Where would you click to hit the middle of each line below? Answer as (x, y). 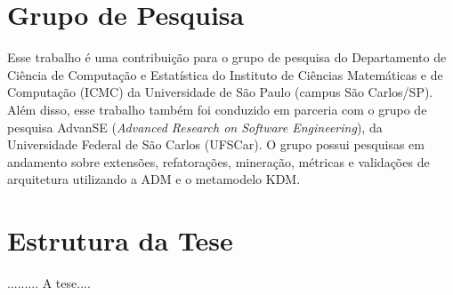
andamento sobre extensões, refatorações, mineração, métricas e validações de (218, 161)
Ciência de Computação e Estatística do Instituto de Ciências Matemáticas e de (225, 74)
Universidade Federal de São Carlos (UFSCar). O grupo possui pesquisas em (216, 144)
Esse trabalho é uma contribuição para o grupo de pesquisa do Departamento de (227, 57)
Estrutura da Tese (120, 240)
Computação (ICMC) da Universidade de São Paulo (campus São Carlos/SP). (220, 92)
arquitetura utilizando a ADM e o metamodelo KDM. (154, 179)
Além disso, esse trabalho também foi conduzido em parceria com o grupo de (217, 109)
